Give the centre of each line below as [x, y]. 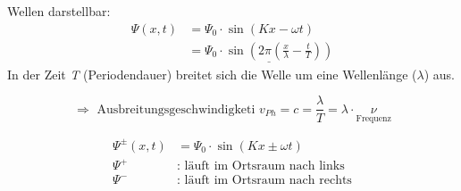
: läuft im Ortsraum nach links [261, 166]
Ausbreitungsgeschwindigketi [176, 109]
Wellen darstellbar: [59, 11]
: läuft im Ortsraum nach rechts [264, 181]
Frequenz [373, 118]
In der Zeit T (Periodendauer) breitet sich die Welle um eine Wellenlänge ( [212, 74]
